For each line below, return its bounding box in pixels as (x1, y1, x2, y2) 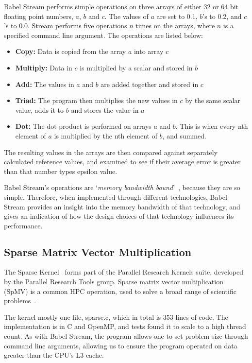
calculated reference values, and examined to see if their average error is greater (4, 156, 241, 167)
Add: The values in (15, 79, 74, 89)
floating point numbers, (4, 11, 73, 21)
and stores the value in (71, 104, 139, 115)
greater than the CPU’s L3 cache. (4, 350, 104, 360)
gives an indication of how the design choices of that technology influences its (4, 211, 234, 221)
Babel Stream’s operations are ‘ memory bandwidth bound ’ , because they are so (4, 182, 240, 192)
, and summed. (162, 130, 206, 140)
